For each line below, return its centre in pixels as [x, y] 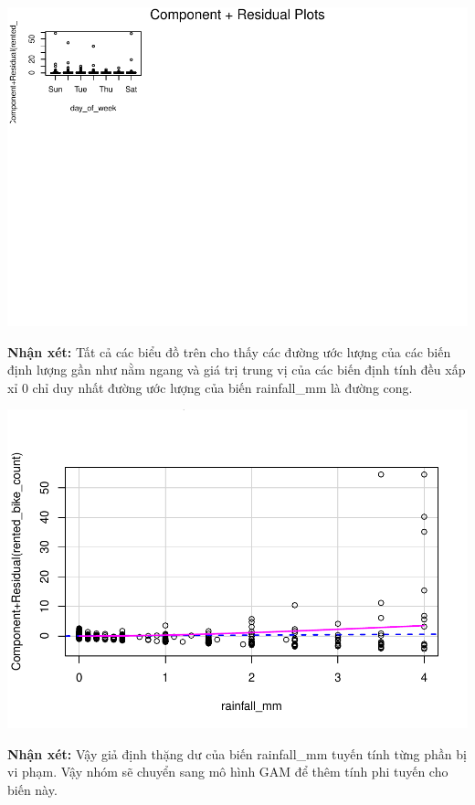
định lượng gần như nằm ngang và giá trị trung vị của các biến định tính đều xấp [237, 370]
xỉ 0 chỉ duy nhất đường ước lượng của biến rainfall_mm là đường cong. [210, 387]
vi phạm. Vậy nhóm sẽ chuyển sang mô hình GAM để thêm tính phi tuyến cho [228, 772]
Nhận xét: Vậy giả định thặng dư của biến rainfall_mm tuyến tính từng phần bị [237, 753]
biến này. [32, 789]
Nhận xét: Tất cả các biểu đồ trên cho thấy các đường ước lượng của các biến [229, 351]
